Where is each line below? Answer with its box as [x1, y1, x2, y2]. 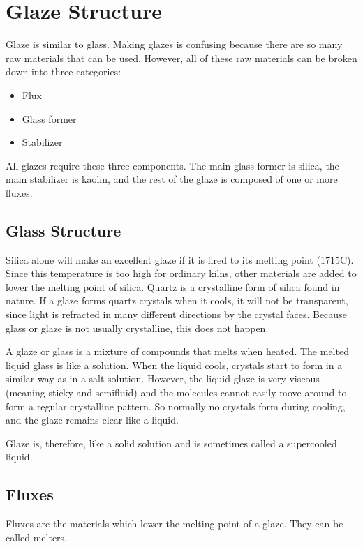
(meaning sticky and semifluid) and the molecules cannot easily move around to [6, 385, 347, 400]
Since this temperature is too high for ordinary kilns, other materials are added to [6, 266, 357, 280]
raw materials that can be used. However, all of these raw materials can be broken [6, 50, 357, 65]
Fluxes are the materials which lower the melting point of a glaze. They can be [6, 516, 343, 531]
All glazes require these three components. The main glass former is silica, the [6, 158, 339, 172]
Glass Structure [6, 219, 121, 241]
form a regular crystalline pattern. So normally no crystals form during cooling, [6, 398, 346, 413]
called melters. [6, 530, 67, 544]
